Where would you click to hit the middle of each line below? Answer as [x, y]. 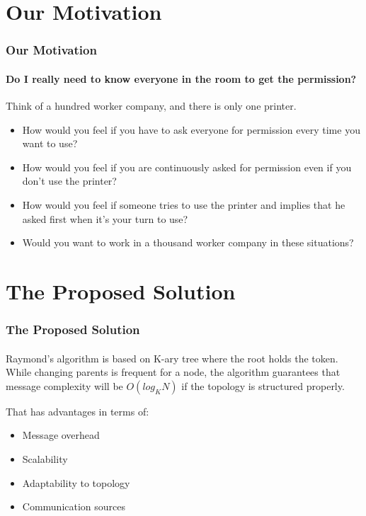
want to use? [50, 143]
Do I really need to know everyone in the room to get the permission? [181, 78]
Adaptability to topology [76, 482]
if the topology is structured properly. [263, 385]
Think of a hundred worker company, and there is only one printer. [151, 106]
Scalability [45, 458]
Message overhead [61, 435]
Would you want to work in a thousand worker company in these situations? [188, 242]
